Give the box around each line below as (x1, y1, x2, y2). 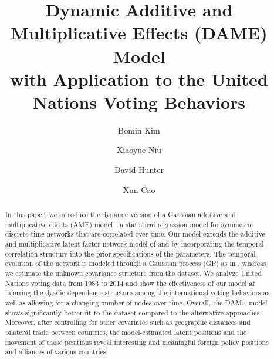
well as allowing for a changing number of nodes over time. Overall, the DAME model (5, 297, 268, 307)
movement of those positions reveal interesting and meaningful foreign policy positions (5, 337, 269, 347)
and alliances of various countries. (5, 347, 108, 357)
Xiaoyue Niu (116, 144, 162, 156)
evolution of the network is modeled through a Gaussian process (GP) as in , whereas (5, 258, 266, 268)
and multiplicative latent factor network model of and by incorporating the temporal (5, 239, 264, 249)
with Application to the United (10, 67, 268, 91)
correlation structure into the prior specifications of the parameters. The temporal (5, 248, 256, 258)
